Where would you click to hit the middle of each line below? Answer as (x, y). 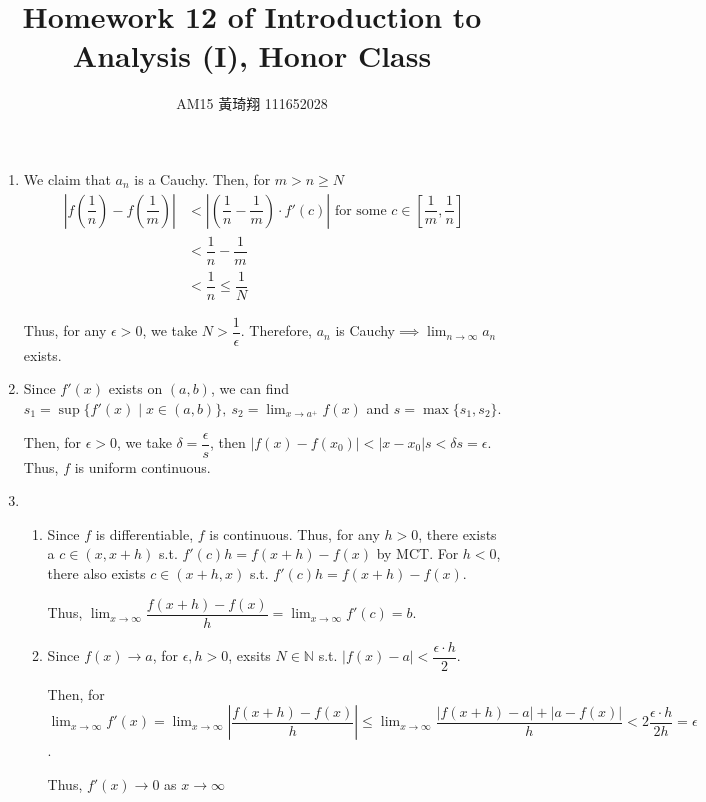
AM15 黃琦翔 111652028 (252, 103)
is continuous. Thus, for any (294, 533)
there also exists (96, 573)
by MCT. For (417, 553)
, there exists (457, 533)
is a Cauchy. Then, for (202, 178)
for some (360, 210)
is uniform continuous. (142, 466)
